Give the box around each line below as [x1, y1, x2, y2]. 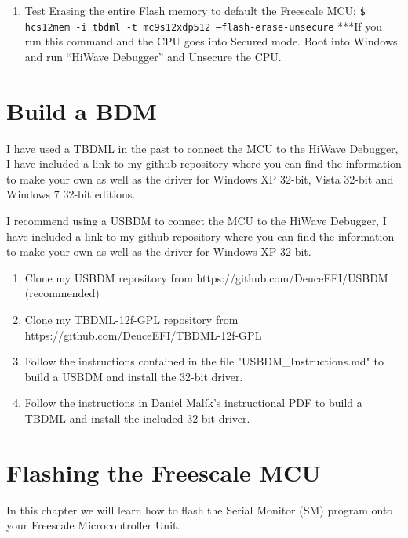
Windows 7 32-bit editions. [6, 186, 136, 202]
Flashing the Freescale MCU [6, 456, 322, 488]
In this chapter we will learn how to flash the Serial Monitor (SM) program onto [6, 501, 393, 518]
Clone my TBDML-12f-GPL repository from [24, 311, 239, 327]
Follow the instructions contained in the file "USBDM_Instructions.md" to [24, 353, 384, 369]
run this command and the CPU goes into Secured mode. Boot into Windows [24, 33, 398, 49]
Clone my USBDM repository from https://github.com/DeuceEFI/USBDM [24, 269, 388, 285]
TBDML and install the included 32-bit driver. [24, 409, 250, 426]
